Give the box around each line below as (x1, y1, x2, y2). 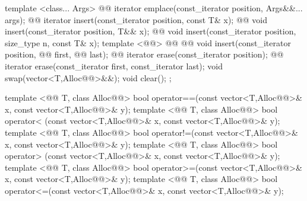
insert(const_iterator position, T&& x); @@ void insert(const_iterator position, (5, 25, 296, 37)
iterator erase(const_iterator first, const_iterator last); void (5, 59, 223, 72)
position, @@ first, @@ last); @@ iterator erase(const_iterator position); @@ (5, 48, 284, 60)
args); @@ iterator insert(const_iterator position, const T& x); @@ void (5, 13, 268, 25)
